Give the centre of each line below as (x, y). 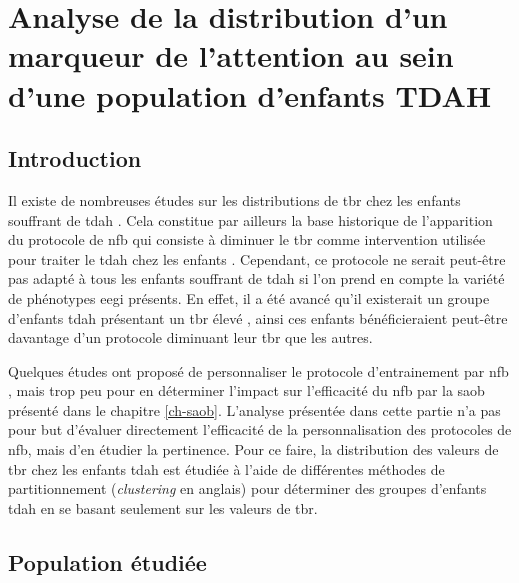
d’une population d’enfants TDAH (250, 94)
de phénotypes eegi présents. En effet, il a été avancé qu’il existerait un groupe (249, 297)
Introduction (75, 158)
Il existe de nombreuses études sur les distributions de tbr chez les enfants (234, 199)
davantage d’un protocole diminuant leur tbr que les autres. (190, 337)
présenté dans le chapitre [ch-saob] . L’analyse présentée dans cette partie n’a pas (254, 409)
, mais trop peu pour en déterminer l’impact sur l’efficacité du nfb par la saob (246, 390)
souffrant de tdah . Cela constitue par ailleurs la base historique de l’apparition (250, 219)
